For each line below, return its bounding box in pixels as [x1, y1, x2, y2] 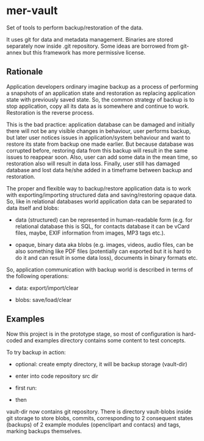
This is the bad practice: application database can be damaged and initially [6, 121, 195, 128]
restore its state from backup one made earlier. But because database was [6, 140, 194, 148]
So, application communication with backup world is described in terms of [6, 266, 194, 273]
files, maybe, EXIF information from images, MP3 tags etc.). [15, 229, 166, 236]
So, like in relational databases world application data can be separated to [6, 197, 192, 205]
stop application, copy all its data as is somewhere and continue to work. [6, 102, 189, 110]
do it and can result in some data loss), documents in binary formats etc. [15, 254, 198, 261]
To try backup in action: [6, 349, 66, 356]
